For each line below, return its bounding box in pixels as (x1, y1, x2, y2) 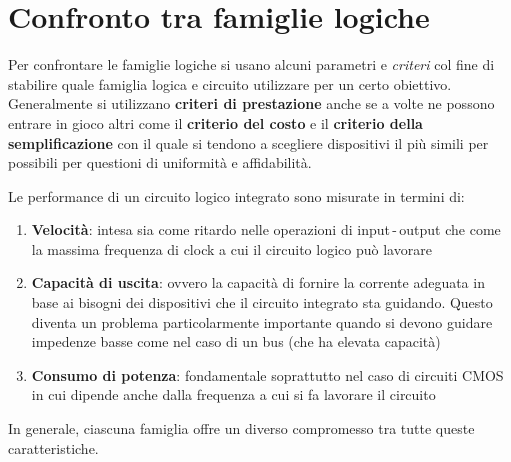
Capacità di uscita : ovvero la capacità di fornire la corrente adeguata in (31, 272, 485, 293)
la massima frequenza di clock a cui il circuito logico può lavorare (31, 238, 432, 259)
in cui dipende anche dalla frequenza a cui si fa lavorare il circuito (31, 384, 436, 405)
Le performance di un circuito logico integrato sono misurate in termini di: (8, 185, 465, 206)
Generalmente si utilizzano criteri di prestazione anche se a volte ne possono (8, 93, 495, 114)
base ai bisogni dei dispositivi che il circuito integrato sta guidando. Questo (31, 292, 493, 313)
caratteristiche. (8, 437, 99, 458)
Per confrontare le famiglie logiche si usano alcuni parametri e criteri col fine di (8, 54, 495, 75)
